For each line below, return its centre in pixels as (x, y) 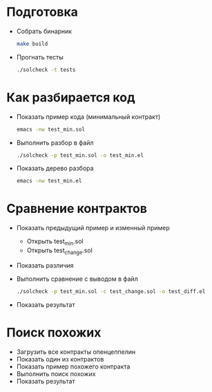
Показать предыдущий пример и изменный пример (93, 228)
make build (32, 44)
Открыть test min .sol (55, 242)
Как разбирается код (71, 97)
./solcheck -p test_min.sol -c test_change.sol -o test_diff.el (111, 291)
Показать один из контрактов (60, 359)
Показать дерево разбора (55, 168)
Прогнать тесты (40, 57)
